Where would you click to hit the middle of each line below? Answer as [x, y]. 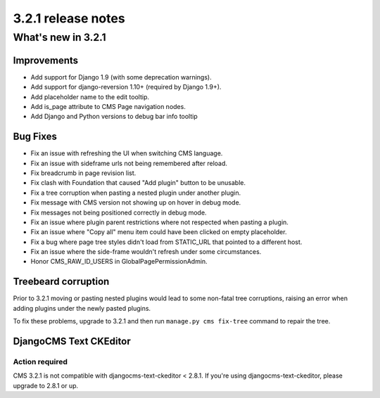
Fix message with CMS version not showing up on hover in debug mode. [136, 203]
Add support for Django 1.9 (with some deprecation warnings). [121, 77]
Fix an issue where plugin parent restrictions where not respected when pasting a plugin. [159, 222]
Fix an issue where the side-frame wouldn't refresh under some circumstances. [146, 252]
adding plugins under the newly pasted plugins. [82, 308]
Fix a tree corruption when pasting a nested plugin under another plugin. [136, 193]
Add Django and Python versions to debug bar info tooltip [114, 117]
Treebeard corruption [61, 282]
